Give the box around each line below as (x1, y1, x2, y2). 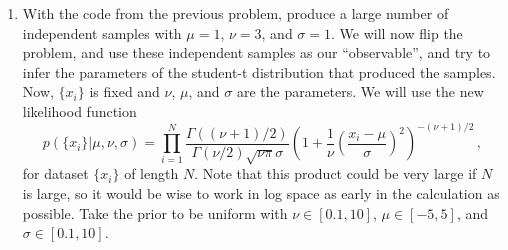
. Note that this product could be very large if (194, 163, 477, 184)
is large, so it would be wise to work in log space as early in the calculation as (22, 183, 500, 204)
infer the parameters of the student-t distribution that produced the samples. (22, 61, 496, 82)
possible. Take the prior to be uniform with (22, 202, 288, 223)
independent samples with (22, 22, 182, 43)
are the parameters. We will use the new (236, 81, 484, 102)
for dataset (22, 163, 89, 184)
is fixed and (89, 81, 160, 102)
